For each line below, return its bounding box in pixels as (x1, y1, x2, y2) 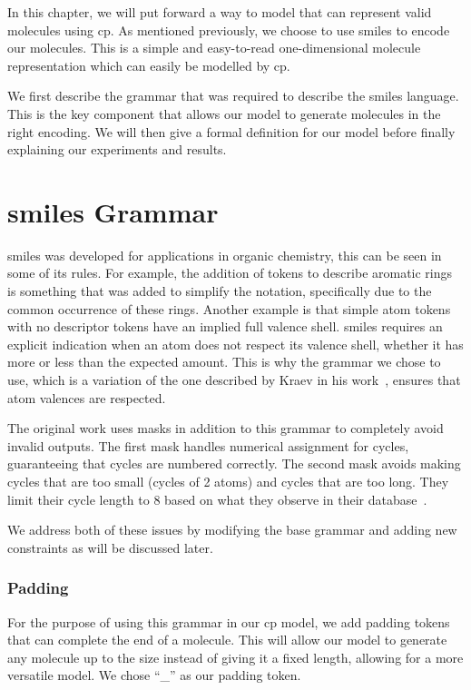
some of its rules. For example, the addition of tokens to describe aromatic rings (7, 263, 453, 282)
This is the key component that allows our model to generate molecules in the (7, 103, 441, 123)
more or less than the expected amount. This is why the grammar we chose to (7, 352, 441, 371)
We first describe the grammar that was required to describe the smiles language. (7, 86, 459, 105)
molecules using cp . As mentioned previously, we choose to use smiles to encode (7, 20, 450, 39)
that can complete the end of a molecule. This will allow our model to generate (7, 630, 447, 649)
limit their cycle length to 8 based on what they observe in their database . (7, 489, 427, 508)
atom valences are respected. (7, 388, 166, 407)
